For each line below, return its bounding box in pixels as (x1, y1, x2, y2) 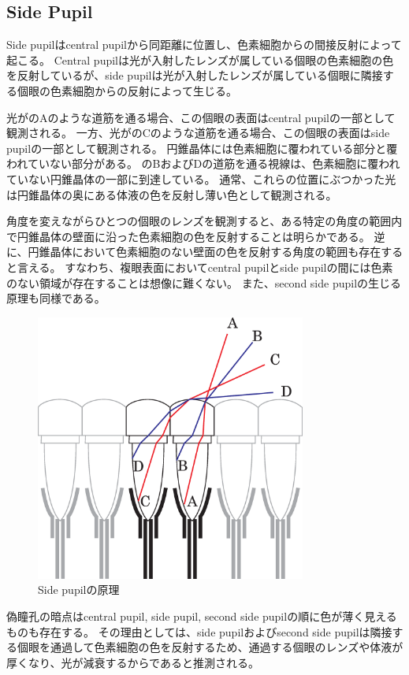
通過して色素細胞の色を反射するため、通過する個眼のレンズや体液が (50, 639, 403, 655)
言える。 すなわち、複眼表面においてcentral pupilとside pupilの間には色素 (17, 258, 393, 275)
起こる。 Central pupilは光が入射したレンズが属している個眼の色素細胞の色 (6, 51, 394, 68)
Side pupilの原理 (38, 581, 120, 598)
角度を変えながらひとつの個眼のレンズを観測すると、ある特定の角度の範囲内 (6, 213, 403, 229)
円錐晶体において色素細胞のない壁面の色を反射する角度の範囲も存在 (28, 243, 381, 260)
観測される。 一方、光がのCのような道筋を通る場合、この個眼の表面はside (6, 124, 390, 141)
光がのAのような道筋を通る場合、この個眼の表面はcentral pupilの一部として (6, 109, 396, 125)
